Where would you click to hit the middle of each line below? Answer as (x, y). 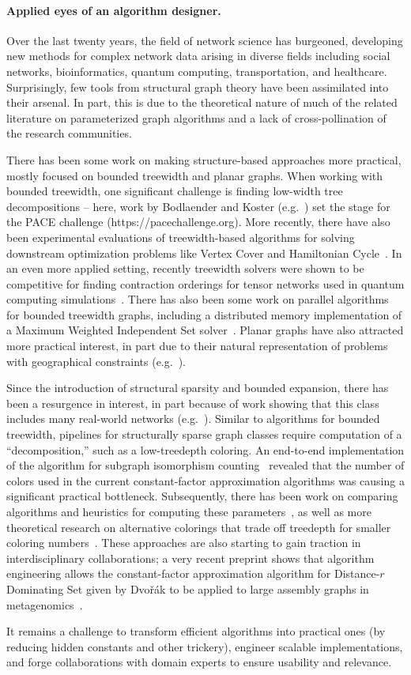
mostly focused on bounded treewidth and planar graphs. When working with (195, 175)
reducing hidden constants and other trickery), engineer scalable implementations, (205, 646)
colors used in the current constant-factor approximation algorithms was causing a (205, 480)
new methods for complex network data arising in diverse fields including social (198, 56)
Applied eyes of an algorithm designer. (114, 10)
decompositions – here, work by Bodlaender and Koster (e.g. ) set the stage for (198, 206)
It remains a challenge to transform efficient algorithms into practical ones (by (196, 631)
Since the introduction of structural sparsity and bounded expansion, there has (198, 388)
